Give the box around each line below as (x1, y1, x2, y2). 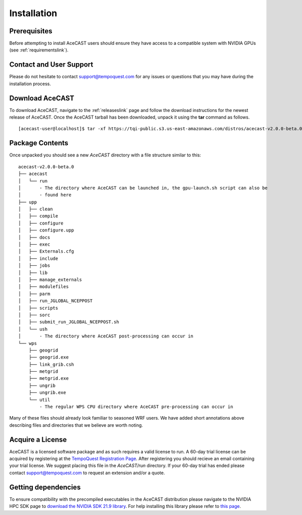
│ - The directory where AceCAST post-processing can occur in (18, 333, 194, 339)
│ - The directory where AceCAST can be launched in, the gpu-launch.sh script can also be (18, 185, 268, 191)
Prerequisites (9, 27, 52, 35)
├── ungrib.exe (28, 390, 66, 395)
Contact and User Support (9, 61, 93, 69)
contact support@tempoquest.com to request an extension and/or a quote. (9, 470, 165, 476)
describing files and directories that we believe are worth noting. (9, 422, 143, 428)
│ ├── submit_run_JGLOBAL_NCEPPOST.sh (18, 319, 119, 325)
